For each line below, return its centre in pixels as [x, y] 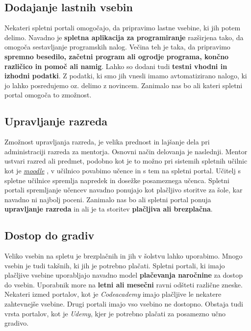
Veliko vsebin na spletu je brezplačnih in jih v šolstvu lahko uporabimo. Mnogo [124, 256]
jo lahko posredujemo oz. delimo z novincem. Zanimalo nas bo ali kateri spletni [124, 85]
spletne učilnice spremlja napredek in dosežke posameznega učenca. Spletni [117, 180]
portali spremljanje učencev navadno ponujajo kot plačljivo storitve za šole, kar [124, 190]
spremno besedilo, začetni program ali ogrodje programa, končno [117, 56]
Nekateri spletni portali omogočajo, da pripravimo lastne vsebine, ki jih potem [123, 28]
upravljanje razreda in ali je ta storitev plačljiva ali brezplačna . [109, 209]
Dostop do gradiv [50, 235]
